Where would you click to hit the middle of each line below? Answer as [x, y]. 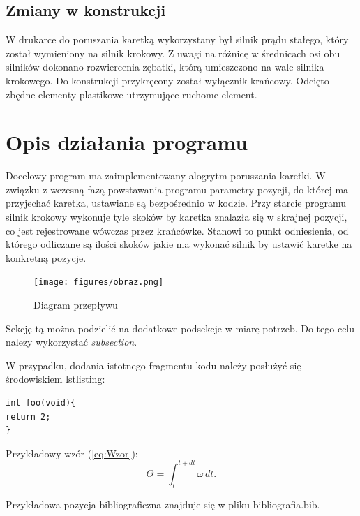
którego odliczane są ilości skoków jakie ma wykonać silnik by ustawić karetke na [179, 244]
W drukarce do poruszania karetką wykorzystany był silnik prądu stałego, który [177, 39]
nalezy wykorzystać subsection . [72, 342]
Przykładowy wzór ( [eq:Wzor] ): [72, 453]
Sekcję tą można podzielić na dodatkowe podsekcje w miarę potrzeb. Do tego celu [180, 328]
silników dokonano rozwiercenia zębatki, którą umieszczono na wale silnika [165, 67]
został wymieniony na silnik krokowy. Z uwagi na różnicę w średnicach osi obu [173, 53]
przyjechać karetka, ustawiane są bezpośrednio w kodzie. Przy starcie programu [176, 203]
